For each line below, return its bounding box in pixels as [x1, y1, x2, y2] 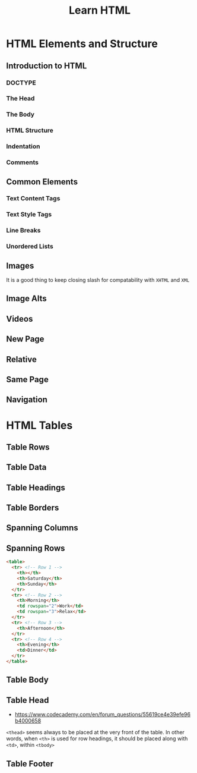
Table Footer [6, 759, 54, 769]
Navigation [6, 395, 47, 405]
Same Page [6, 374, 49, 384]
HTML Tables [6, 419, 73, 432]
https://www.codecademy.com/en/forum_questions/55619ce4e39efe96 [14, 711, 191, 718]
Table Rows [6, 442, 50, 452]
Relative [6, 354, 37, 364]
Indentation [6, 142, 40, 150]
